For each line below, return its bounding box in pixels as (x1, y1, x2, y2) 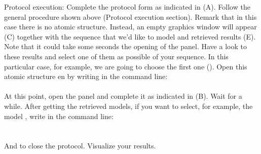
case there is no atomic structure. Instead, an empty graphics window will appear (4, 21, 257, 32)
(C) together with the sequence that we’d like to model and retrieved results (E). (4, 31, 256, 42)
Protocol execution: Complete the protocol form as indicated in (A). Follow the (4, 2, 250, 12)
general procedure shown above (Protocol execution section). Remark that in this (4, 11, 257, 22)
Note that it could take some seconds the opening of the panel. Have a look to (4, 41, 247, 52)
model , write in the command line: (4, 110, 114, 121)
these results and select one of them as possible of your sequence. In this (4, 51, 229, 61)
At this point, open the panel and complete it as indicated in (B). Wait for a (4, 91, 242, 101)
